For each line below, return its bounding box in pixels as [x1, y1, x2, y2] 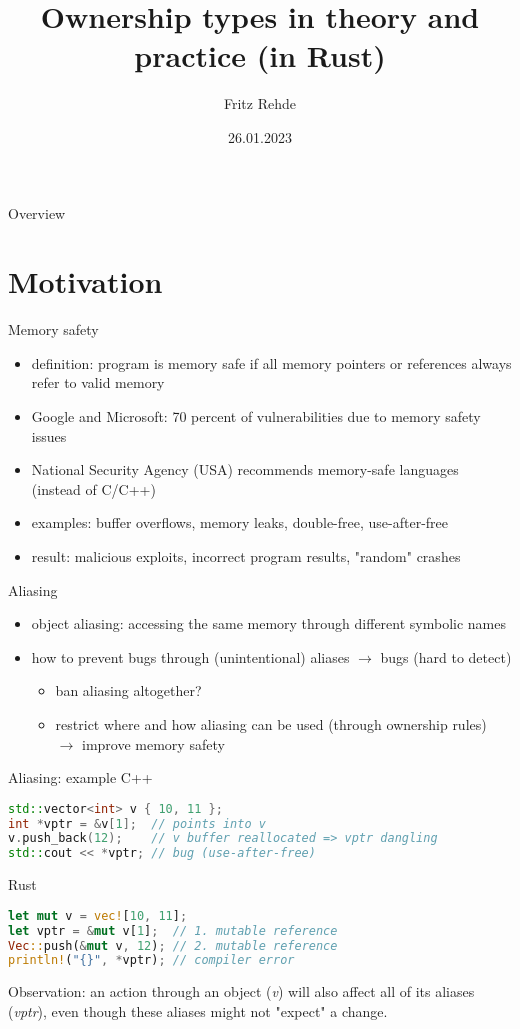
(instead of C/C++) [31, 478, 156, 499]
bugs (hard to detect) [380, 646, 512, 667]
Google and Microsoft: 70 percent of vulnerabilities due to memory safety [31, 406, 481, 426]
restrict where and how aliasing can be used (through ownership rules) [55, 713, 487, 734]
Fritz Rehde [224, 93, 296, 114]
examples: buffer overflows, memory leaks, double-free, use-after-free [31, 512, 449, 533]
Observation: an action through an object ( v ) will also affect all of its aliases [8, 981, 475, 1002]
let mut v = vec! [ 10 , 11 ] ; [8, 908, 188, 923]
